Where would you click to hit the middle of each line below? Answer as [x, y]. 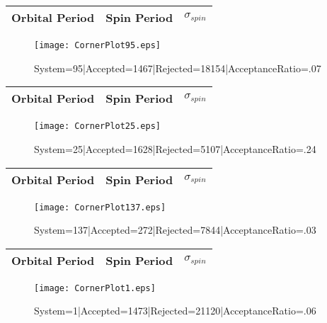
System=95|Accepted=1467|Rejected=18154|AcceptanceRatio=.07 [178, 68]
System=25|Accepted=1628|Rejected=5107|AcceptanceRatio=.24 [175, 148]
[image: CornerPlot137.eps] [100, 207]
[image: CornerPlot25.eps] [97, 126]
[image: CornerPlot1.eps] [95, 288]
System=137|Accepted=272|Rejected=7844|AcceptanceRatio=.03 [175, 230]
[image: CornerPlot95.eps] [97, 45]
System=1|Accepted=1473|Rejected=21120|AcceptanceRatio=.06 [175, 311]
